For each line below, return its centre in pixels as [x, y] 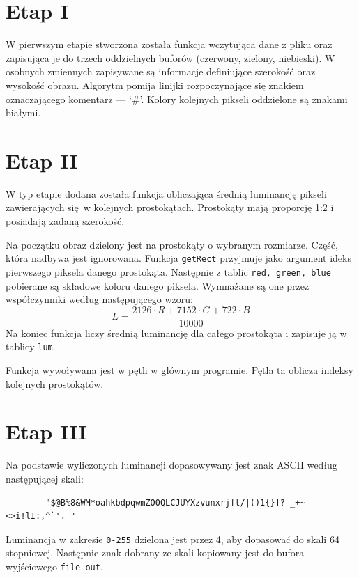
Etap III [46, 431]
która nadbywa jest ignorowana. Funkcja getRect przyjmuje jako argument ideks [178, 258]
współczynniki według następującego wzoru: [99, 299]
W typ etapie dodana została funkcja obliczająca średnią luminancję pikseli [166, 193]
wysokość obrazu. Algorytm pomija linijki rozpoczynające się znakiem [155, 85]
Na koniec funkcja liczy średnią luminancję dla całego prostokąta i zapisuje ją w [176, 333]
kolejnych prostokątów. [55, 383]
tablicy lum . [31, 346]
